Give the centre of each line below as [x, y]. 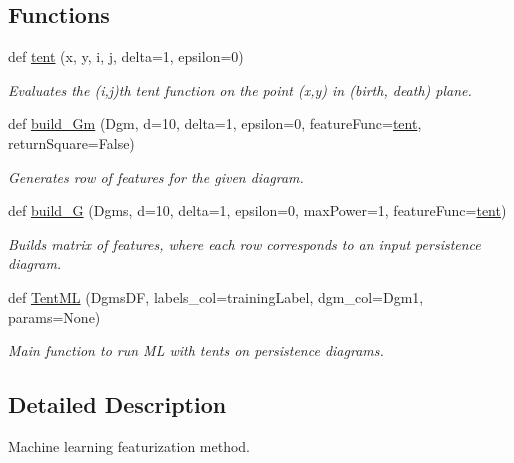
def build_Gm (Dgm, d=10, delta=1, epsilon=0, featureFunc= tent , [215, 123]
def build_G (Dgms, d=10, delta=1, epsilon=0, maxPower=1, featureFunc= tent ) [257, 210]
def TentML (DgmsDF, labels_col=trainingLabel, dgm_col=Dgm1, [216, 296]
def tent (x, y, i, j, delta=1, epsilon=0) [126, 56]
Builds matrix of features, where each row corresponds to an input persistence [244, 243]
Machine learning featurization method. [129, 445]
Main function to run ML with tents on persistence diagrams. [196, 350]
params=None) [54, 316]
